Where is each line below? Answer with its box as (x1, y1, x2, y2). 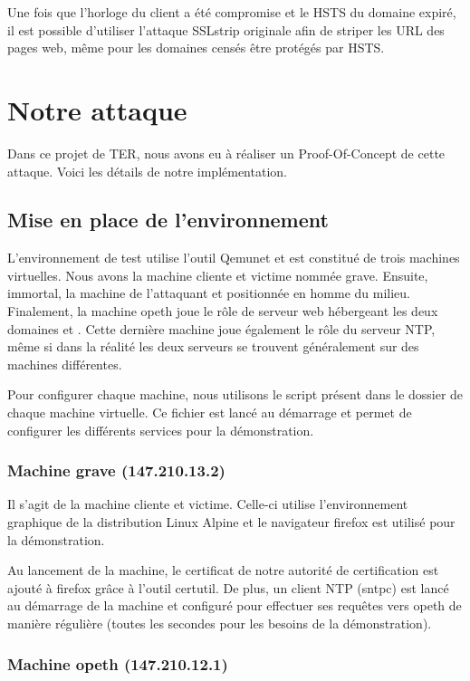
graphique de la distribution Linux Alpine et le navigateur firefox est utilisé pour (7, 513, 456, 532)
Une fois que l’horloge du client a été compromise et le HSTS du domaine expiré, (7, 3, 456, 21)
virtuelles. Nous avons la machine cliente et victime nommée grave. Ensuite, (7, 265, 428, 284)
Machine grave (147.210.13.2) (7, 459, 225, 482)
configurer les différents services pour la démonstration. (7, 420, 314, 439)
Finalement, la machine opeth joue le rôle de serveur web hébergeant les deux (7, 302, 438, 321)
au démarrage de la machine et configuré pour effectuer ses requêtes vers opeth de (7, 596, 462, 615)
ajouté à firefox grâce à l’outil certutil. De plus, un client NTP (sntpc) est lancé (7, 578, 449, 597)
